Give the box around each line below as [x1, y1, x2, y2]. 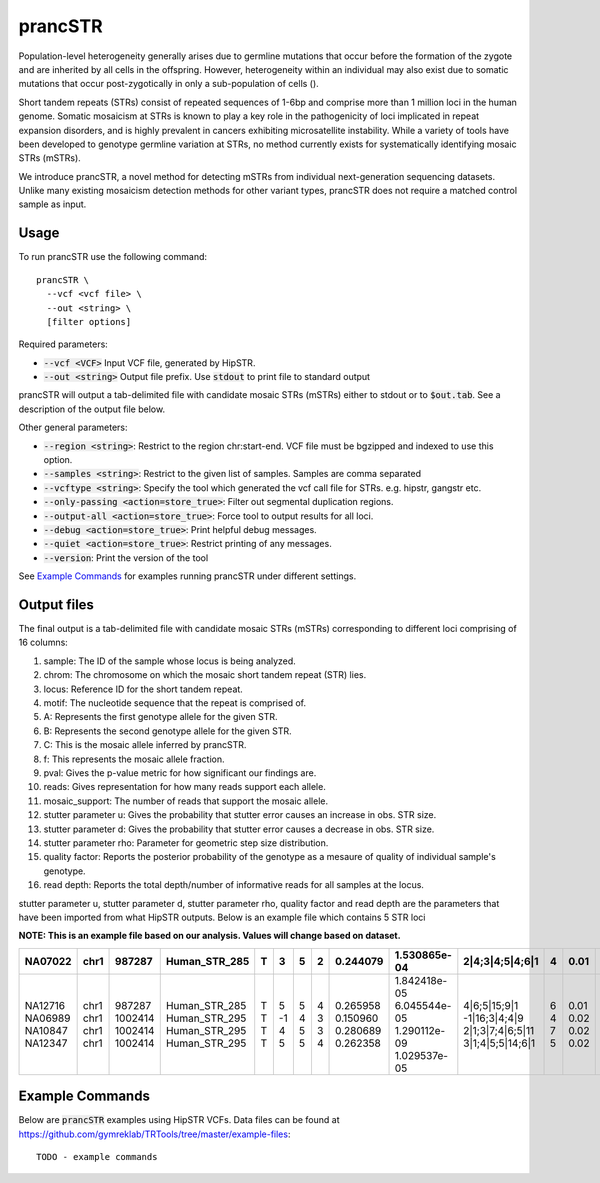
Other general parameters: [18, 421, 129, 434]
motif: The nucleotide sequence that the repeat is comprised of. [43, 697, 307, 709]
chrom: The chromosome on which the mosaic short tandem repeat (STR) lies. [43, 669, 367, 681]
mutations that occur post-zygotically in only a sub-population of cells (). [18, 78, 319, 90]
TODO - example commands [36, 1151, 158, 1162]
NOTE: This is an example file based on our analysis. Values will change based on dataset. [18, 930, 401, 942]
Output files [18, 596, 95, 613]
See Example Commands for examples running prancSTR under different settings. [18, 570, 357, 582]
